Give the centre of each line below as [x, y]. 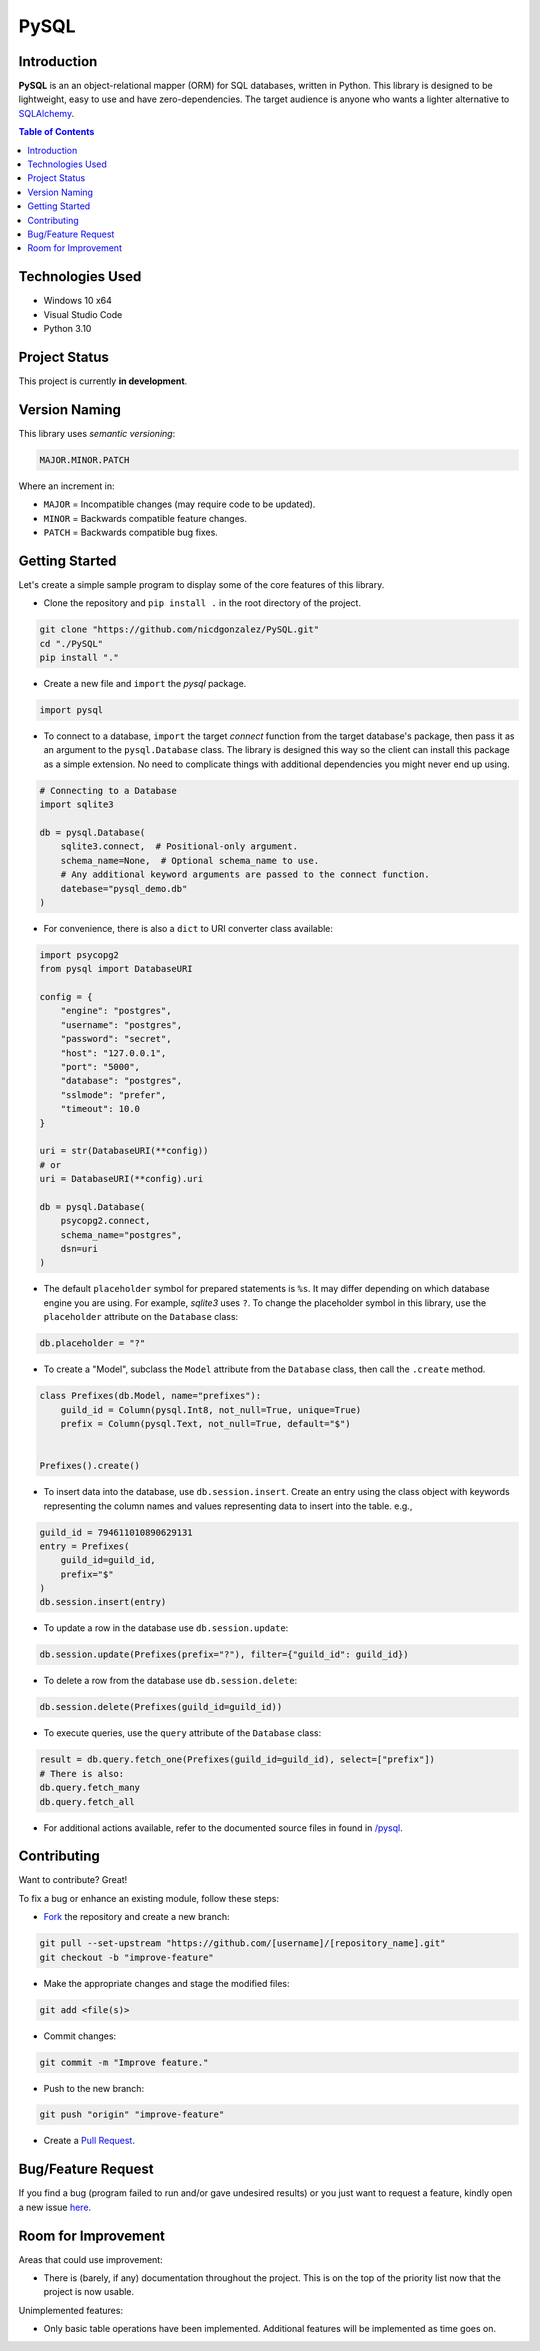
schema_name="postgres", [121, 1234]
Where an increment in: [66, 486]
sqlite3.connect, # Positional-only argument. [179, 846]
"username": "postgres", [121, 1024]
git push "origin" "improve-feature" [132, 2114]
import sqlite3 [76, 804]
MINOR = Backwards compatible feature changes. [145, 518]
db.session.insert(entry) [103, 1602]
